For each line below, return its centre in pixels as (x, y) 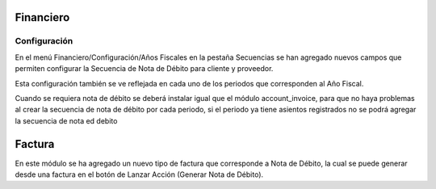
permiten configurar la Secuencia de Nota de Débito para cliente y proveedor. (144, 69)
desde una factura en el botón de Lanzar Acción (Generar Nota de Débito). (139, 174)
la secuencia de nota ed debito (66, 120)
